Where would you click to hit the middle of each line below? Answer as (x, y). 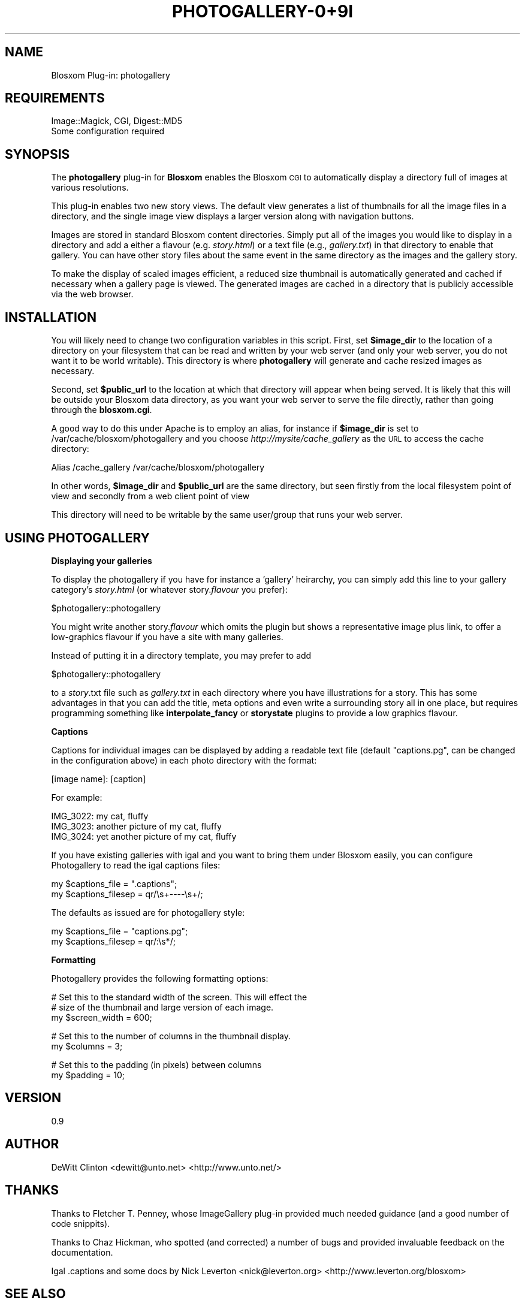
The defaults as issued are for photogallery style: (148, 912)
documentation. (82, 1252)
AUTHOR (32, 1144)
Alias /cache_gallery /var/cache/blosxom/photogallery (158, 467)
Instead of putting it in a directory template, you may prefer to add (181, 655)
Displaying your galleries (102, 560)
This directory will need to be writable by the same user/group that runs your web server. (227, 515)
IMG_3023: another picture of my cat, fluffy (136, 826)
